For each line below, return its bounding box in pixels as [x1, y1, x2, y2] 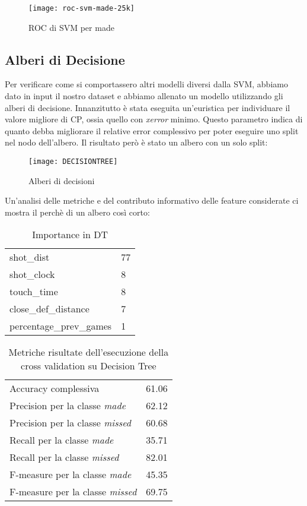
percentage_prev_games [9, 319, 112, 333]
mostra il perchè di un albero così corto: [5, 205, 150, 218]
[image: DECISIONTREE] [28, 157, 118, 166]
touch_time [9, 284, 58, 299]
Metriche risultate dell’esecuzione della [8, 345, 169, 359]
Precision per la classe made [9, 399, 126, 413]
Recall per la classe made [9, 433, 114, 447]
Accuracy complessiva [9, 381, 100, 396]
